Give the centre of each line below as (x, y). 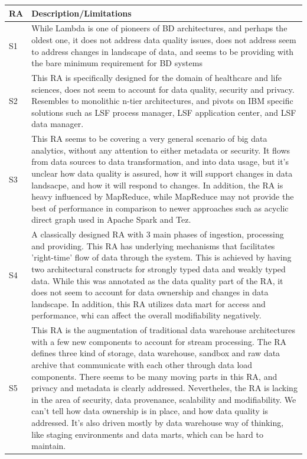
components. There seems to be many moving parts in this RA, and (154, 376)
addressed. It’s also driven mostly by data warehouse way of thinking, (158, 422)
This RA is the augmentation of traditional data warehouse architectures (163, 330)
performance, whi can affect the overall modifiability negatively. (146, 315)
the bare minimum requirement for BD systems (117, 63)
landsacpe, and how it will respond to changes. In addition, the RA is (157, 185)
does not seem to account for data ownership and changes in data (150, 292)
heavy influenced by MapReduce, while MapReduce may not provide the (163, 196)
